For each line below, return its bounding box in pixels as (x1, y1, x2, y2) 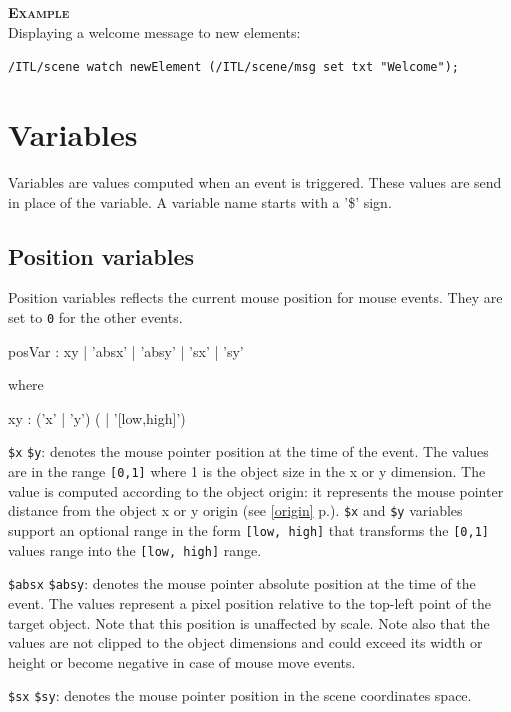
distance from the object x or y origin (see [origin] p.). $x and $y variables (8, 500, 463, 521)
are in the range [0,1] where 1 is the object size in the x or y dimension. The (8, 461, 486, 482)
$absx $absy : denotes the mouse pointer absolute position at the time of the (8, 573, 476, 594)
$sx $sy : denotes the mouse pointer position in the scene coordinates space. (8, 685, 472, 706)
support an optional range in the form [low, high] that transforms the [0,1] (8, 519, 489, 540)
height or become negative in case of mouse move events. (8, 651, 356, 672)
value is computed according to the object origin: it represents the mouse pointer (8, 480, 504, 501)
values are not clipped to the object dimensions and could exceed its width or (8, 632, 483, 653)
